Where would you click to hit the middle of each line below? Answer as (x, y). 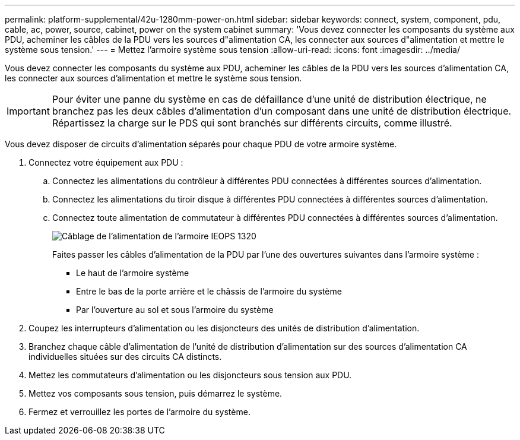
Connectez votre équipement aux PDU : (106, 162)
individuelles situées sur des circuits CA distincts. (125, 357)
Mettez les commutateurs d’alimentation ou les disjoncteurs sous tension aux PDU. (190, 375)
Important (28, 111)
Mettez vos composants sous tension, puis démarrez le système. (156, 393)
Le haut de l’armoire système (133, 273)
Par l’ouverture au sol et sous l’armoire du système (175, 310)
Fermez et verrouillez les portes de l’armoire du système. (139, 412)
